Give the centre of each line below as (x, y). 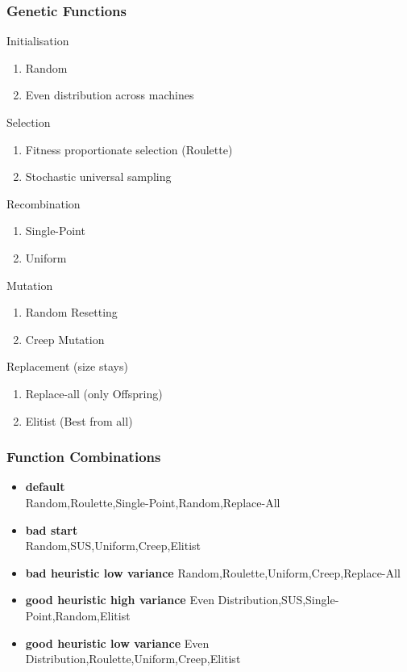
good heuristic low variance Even (117, 643)
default (45, 487)
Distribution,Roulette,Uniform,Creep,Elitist (133, 659)
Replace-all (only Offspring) (94, 393)
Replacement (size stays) (67, 366)
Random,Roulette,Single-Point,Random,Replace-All (153, 502)
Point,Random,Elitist (78, 615)
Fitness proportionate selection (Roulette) (129, 149)
